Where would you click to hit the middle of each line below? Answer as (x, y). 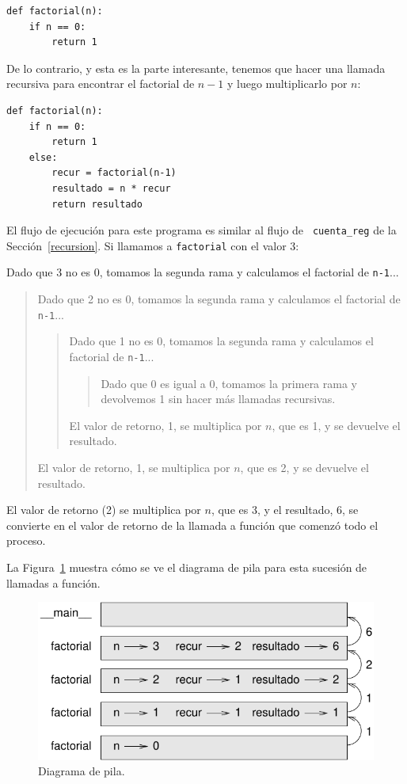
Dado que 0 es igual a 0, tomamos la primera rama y (229, 383)
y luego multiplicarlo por (287, 84)
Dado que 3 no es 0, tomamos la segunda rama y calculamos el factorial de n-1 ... (203, 272)
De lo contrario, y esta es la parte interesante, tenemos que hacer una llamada (196, 68)
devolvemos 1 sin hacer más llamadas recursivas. (218, 399)
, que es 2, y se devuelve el (304, 467)
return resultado (97, 204)
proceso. (26, 540)
